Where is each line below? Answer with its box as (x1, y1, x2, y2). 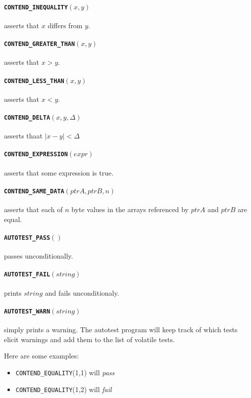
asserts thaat (4, 131, 43, 141)
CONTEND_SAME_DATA (4, 187, 64, 195)
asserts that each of (4, 204, 63, 215)
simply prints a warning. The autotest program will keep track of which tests (4, 324, 238, 335)
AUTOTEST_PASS (4, 234, 50, 241)
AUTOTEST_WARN (4, 308, 50, 315)
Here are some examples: (4, 351, 79, 361)
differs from (48, 20, 83, 30)
